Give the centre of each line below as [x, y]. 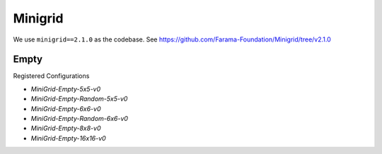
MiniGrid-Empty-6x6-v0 [66, 108]
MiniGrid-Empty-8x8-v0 [66, 128]
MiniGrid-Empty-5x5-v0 [66, 89]
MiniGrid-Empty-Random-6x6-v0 [80, 119]
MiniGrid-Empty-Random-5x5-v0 [79, 99]
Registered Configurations [51, 76]
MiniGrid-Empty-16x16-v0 [68, 138]
